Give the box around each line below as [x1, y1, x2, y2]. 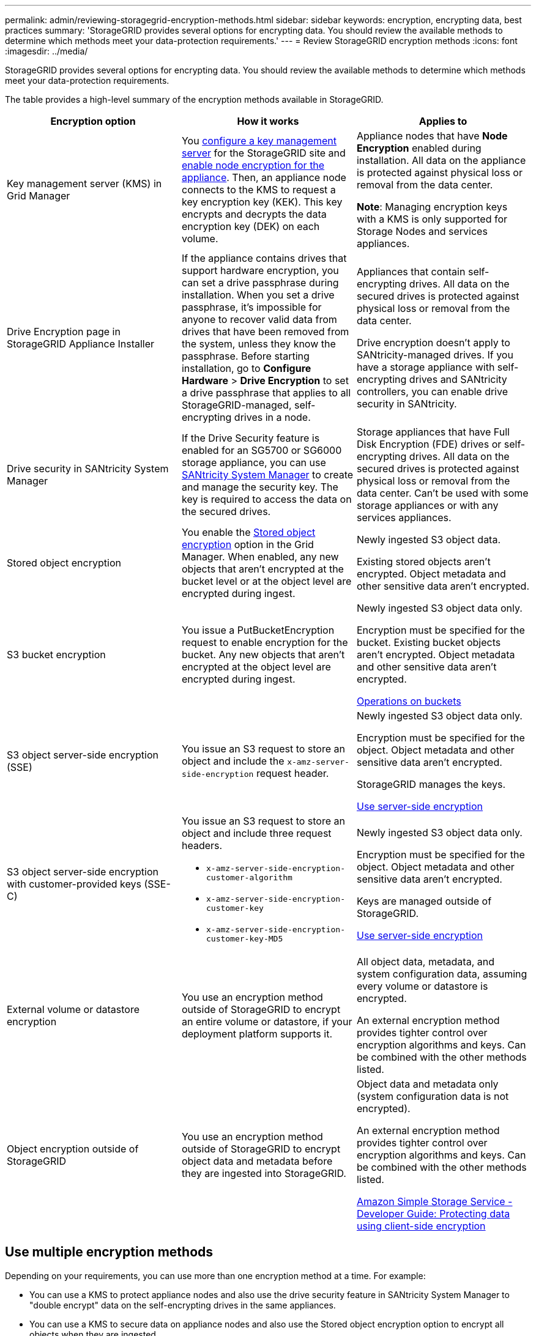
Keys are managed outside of [356, 895, 492, 907]
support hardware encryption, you [181, 264, 339, 276]
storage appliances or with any [356, 499, 499, 511]
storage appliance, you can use [181, 456, 326, 469]
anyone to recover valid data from [181, 313, 337, 325]
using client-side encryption [356, 1220, 486, 1232]
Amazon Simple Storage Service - [356, 1195, 513, 1208]
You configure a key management [181, 135, 337, 147]
